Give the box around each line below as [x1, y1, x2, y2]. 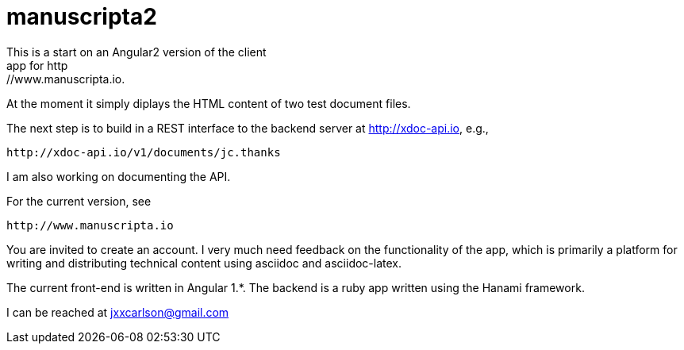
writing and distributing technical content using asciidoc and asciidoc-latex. [6, 256, 402, 270]
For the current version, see [6, 194, 152, 208]
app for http [6, 58, 68, 72]
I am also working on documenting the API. [6, 169, 231, 183]
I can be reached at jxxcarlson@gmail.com [6, 305, 229, 319]
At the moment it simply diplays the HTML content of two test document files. [6, 96, 411, 110]
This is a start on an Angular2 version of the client [6, 44, 267, 59]
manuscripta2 [6, 3, 157, 30]
